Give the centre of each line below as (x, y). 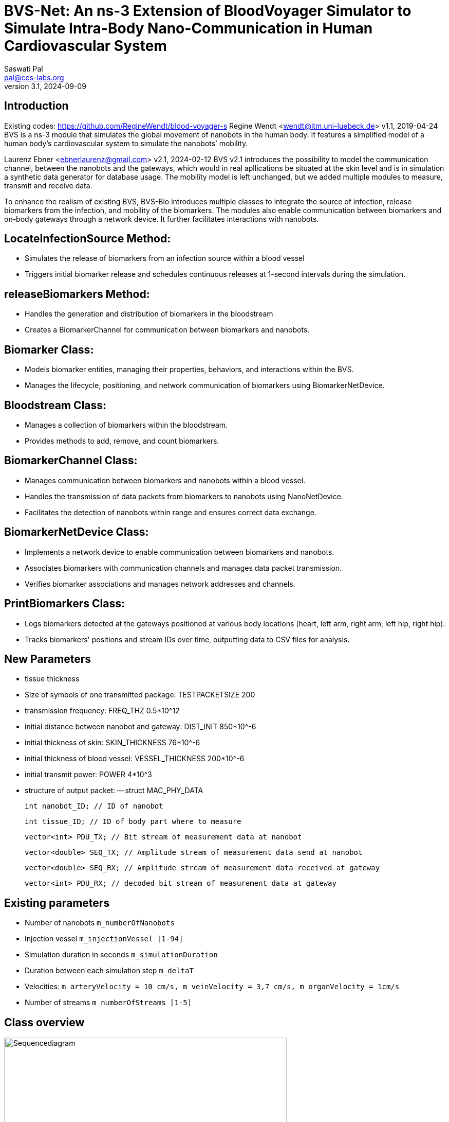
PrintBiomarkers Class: (64, 604)
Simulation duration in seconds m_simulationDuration (121, 955)
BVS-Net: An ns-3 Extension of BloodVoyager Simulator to (208, 11)
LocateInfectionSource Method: (88, 239)
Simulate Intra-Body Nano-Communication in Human (189, 28)
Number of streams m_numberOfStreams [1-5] (108, 1003)
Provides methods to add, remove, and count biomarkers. (122, 441)
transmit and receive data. (48, 185)
